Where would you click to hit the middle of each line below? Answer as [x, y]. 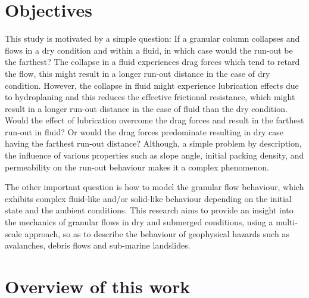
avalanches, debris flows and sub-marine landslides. [98, 245]
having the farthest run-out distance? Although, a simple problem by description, [153, 143]
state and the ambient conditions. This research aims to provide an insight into [149, 210]
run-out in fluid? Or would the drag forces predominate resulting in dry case [144, 131]
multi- [287, 222]
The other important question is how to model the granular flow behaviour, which [154, 187]
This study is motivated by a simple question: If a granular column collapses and [152, 38]
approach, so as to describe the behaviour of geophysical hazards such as [157, 233]
